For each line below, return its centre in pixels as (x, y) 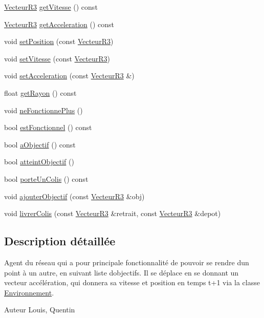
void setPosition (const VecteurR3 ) (59, 41)
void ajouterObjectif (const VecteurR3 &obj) (74, 196)
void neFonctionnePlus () (43, 110)
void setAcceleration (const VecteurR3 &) (69, 76)
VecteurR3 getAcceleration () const (59, 24)
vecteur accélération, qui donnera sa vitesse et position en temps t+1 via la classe (132, 282)
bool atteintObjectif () (39, 162)
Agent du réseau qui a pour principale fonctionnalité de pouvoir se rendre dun (127, 262)
